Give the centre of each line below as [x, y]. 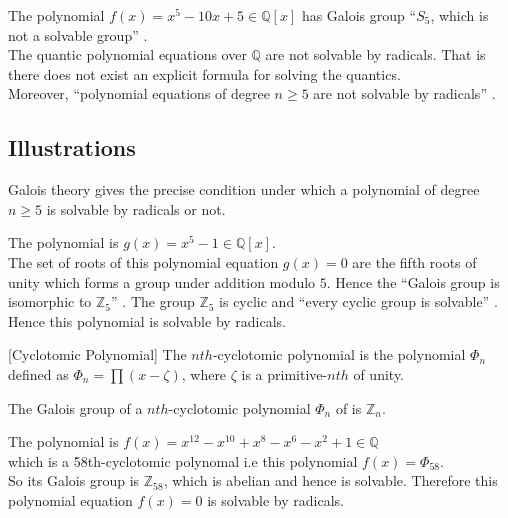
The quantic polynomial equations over [127, 54]
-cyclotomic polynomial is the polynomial [339, 354]
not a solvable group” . [78, 34]
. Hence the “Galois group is [413, 281]
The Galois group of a [75, 407]
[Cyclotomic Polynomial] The [97, 354]
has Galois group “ [359, 15]
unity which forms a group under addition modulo [162, 281]
